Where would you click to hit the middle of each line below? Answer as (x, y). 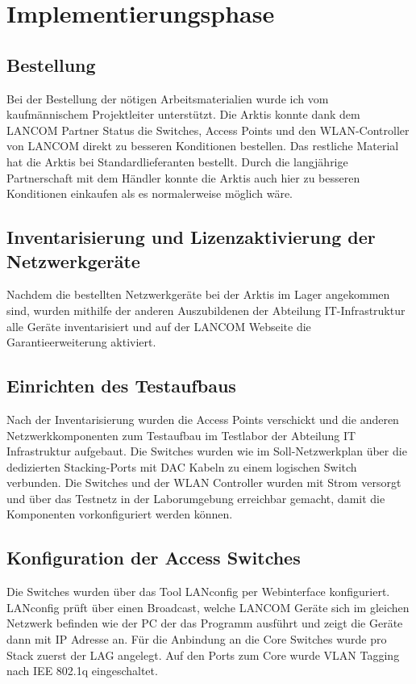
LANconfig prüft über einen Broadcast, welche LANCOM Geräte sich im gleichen (208, 607)
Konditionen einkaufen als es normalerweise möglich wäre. (150, 193)
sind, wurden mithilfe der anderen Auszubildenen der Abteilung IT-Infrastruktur (206, 310)
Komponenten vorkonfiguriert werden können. (120, 514)
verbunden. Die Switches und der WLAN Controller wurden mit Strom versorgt (204, 483)
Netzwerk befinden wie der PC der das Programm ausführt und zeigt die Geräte (205, 623)
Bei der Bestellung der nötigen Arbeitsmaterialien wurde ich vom (168, 98)
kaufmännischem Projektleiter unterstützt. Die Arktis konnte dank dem (183, 114)
